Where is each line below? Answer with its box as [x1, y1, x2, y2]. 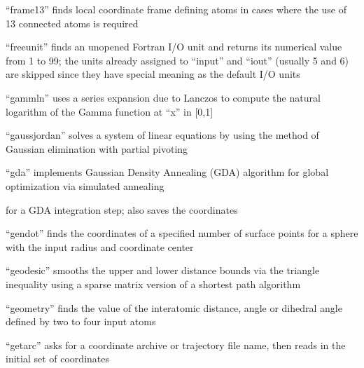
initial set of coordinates [6, 351, 109, 366]
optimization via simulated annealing [6, 178, 164, 193]
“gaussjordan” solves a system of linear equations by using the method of [6, 128, 319, 142]
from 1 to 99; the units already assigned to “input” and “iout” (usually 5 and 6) [6, 53, 349, 67]
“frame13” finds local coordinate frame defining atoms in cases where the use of [6, 2, 347, 16]
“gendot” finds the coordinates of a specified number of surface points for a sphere [6, 226, 358, 240]
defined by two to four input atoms [6, 314, 156, 329]
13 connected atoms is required [6, 15, 139, 30]
